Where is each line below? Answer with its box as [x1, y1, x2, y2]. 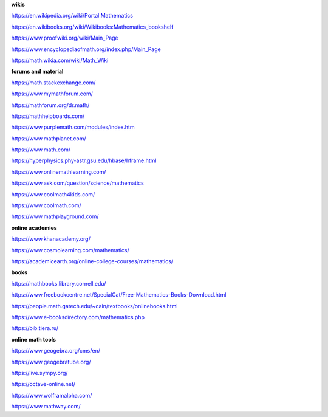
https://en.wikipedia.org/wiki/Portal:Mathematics [11, 12, 134, 19]
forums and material [11, 67, 64, 75]
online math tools [11, 336, 56, 343]
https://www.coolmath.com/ [11, 202, 81, 209]
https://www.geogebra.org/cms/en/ [11, 347, 100, 354]
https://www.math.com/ [11, 146, 71, 153]
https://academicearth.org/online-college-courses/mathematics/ [11, 257, 173, 264]
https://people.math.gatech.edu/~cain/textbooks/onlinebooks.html [11, 302, 178, 309]
